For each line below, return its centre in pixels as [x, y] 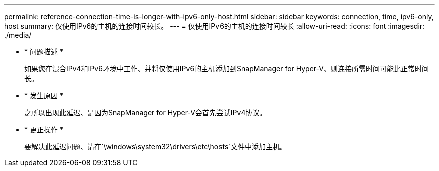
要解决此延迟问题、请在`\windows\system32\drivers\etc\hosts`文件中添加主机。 [155, 147]
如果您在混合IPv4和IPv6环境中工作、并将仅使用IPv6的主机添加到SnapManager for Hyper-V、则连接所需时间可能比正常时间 [227, 68]
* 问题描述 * [44, 51]
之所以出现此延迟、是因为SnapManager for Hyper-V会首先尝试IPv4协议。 [145, 113]
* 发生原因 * [44, 96]
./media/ [18, 35]
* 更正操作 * [44, 130]
